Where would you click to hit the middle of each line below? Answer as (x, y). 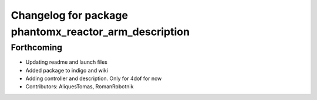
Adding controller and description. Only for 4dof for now (94, 78)
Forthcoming (37, 47)
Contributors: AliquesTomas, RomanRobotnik (80, 87)
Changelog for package (70, 15)
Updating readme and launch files (67, 62)
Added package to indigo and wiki (67, 70)
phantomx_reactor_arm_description (100, 32)
